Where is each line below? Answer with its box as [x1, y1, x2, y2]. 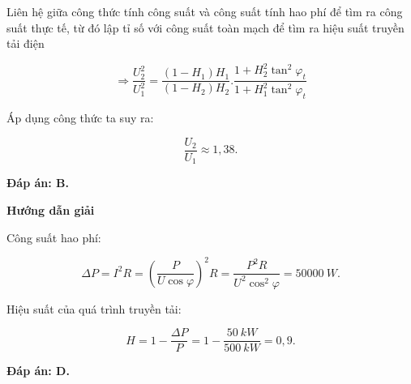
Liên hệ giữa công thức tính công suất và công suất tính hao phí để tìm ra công [6, 3, 403, 19]
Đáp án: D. [6, 362, 70, 379]
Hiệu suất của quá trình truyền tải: [6, 300, 182, 317]
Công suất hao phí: [6, 228, 101, 245]
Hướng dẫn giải [6, 201, 95, 218]
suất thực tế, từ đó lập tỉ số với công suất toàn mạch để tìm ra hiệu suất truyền [6, 19, 405, 36]
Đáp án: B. [6, 174, 69, 191]
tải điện [6, 35, 45, 52]
